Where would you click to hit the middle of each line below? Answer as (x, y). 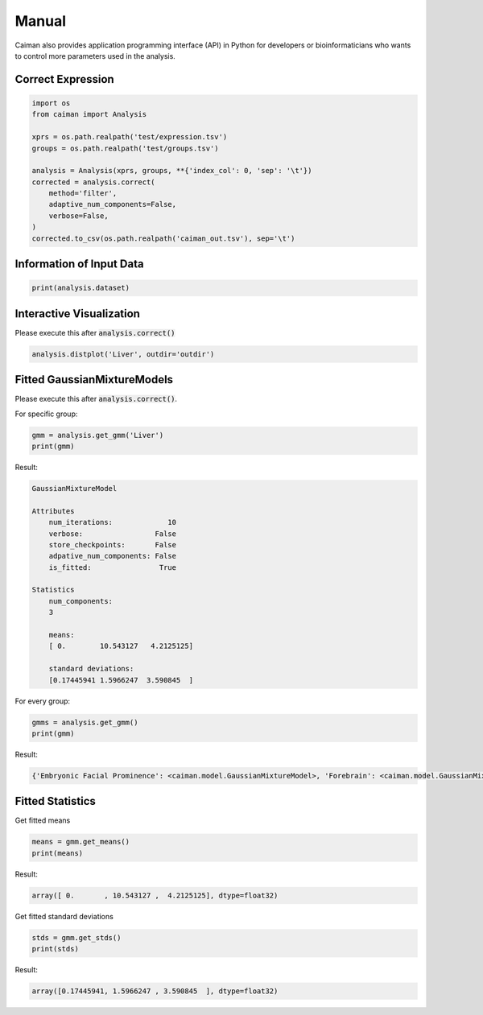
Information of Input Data (79, 264)
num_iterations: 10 (113, 522)
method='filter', (83, 194)
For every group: (43, 701)
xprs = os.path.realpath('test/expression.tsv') (130, 137)
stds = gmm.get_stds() (76, 937)
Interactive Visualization (78, 314)
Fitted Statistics (56, 801)
